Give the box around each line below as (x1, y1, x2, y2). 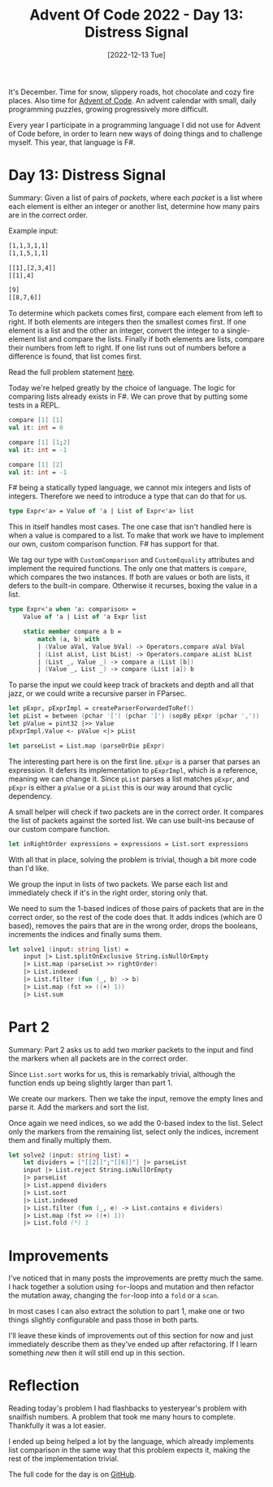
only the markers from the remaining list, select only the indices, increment (8, 1127, 259, 1136)
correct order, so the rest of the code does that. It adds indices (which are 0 (8, 912, 262, 922)
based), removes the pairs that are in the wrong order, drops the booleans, (8, 921, 258, 931)
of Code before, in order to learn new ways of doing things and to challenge (8, 129, 262, 138)
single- (226, 325, 250, 335)
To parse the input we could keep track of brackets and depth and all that (8, 680, 254, 690)
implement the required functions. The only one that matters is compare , (8, 564, 247, 573)
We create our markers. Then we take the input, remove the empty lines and (8, 1093, 263, 1103)
